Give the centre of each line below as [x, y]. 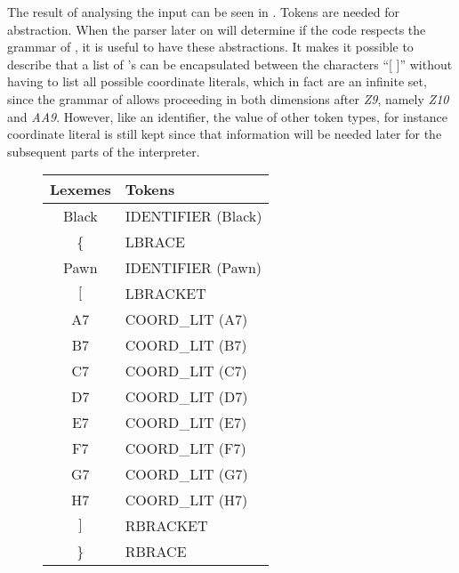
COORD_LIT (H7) [186, 500]
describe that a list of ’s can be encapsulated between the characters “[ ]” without [230, 64]
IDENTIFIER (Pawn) [193, 268]
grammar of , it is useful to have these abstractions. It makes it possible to [210, 47]
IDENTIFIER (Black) [193, 216]
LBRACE [155, 242]
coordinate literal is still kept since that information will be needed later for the [225, 134]
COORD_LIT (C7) [186, 371]
